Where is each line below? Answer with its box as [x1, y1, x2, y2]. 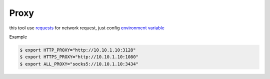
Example [9, 34, 27, 40]
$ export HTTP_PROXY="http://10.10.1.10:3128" [19, 47, 136, 53]
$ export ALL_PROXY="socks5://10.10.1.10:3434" [19, 61, 138, 67]
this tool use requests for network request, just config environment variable [9, 25, 164, 31]
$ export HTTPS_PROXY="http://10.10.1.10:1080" [19, 54, 138, 60]
